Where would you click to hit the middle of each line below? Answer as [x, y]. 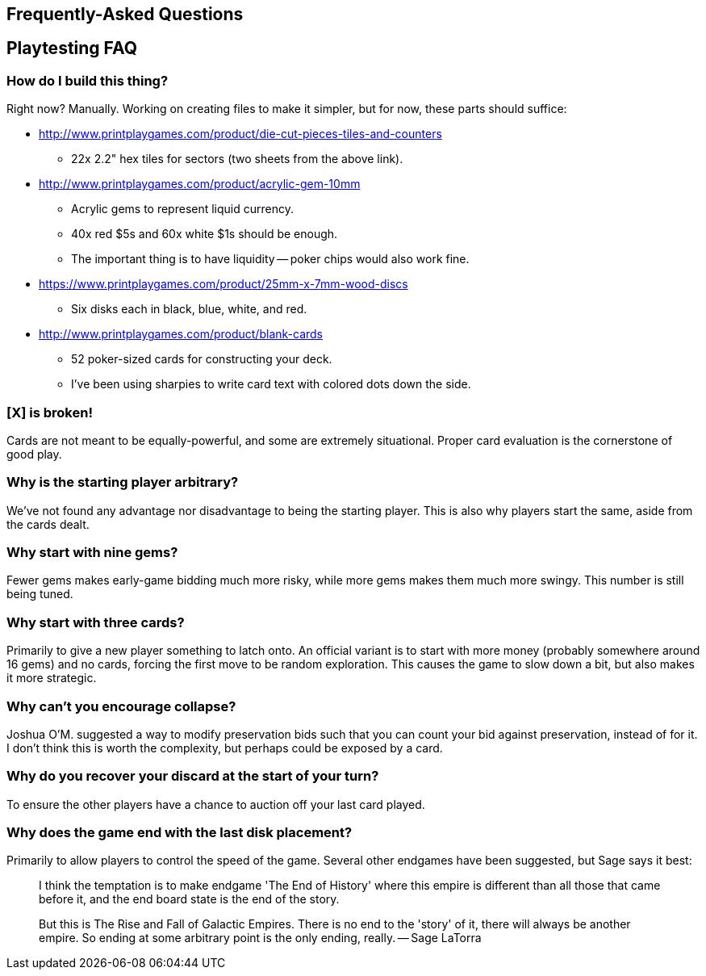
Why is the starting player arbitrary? [123, 482]
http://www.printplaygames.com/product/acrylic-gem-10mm [200, 184]
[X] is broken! [50, 412]
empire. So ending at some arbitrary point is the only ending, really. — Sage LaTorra [260, 938]
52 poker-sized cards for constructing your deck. [202, 359]
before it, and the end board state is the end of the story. [189, 899]
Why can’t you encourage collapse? [121, 706]
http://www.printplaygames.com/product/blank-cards [181, 334]
